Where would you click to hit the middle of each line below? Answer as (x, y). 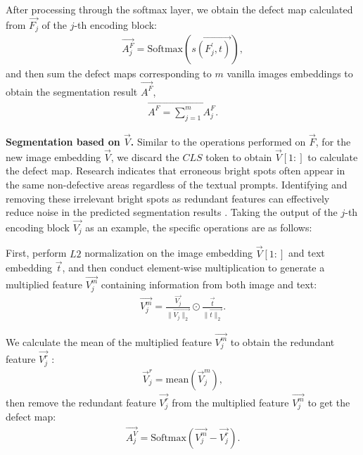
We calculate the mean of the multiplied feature (109, 341)
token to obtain (239, 156)
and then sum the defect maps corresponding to (109, 73)
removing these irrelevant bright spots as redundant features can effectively (168, 198)
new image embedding (53, 156)
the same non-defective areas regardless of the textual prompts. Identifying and (177, 184)
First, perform (36, 253)
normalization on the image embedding (169, 253)
